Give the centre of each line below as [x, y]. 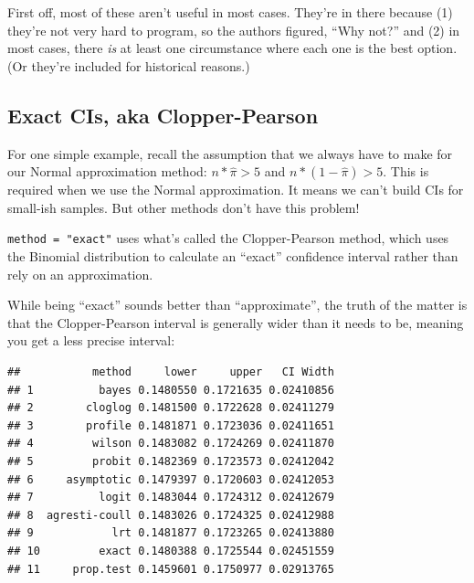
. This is [406, 171]
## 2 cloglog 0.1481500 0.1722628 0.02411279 [171, 408]
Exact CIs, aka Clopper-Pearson [163, 115]
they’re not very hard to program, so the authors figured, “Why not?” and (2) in [234, 30]
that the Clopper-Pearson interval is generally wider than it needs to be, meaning [236, 322]
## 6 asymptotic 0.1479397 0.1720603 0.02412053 [171, 479]
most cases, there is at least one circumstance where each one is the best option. [232, 48]
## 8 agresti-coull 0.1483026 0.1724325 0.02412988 [171, 515]
